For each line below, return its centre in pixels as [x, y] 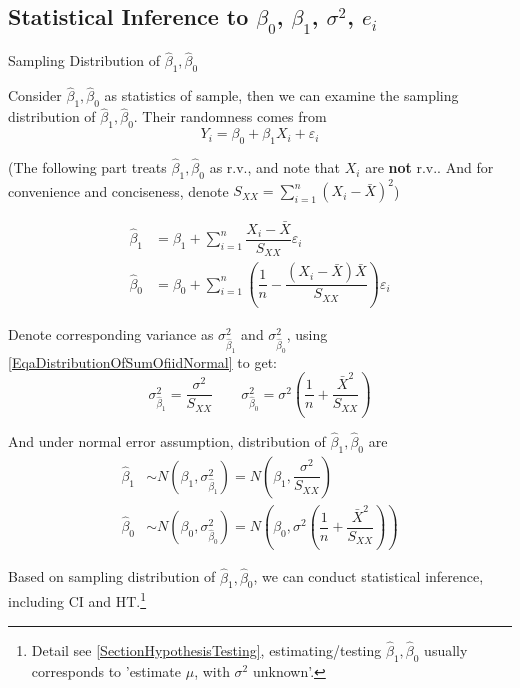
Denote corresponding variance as [111, 334]
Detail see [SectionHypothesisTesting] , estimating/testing [206, 649]
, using [307, 334]
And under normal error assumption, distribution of [167, 441]
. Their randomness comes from [230, 116]
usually [446, 649]
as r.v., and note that [275, 167]
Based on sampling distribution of [112, 576]
